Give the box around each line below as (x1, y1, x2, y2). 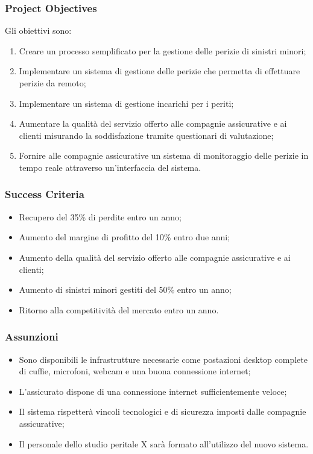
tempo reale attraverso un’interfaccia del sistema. (19, 161, 201, 173)
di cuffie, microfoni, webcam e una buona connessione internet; (19, 365, 251, 377)
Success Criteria (5, 187, 84, 202)
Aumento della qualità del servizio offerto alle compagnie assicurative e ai (19, 251, 291, 263)
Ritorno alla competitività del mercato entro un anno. (19, 303, 219, 316)
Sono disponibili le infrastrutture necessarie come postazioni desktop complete (19, 353, 308, 365)
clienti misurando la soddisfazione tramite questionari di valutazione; (19, 129, 274, 141)
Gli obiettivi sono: (5, 24, 72, 37)
